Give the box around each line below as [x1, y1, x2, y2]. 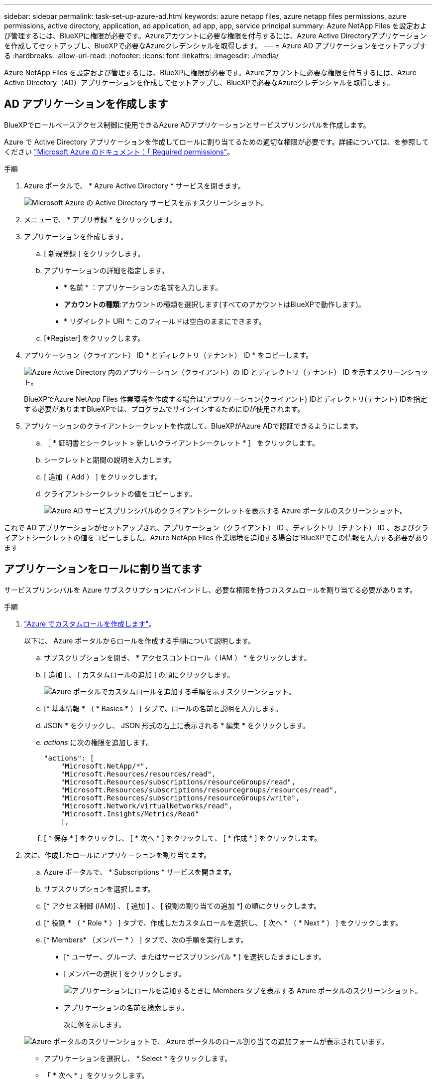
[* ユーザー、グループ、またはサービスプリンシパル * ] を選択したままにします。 [64, 952, 326, 961]
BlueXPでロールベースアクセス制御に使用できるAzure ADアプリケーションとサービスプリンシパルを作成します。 [4, 120, 370, 129]
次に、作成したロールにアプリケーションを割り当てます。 [24, 850, 211, 859]
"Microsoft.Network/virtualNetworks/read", [60, 801, 233, 810]
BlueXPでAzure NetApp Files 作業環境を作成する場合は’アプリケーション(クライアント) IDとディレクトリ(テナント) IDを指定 [24, 394, 428, 403]
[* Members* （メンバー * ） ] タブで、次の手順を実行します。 [44, 935, 248, 944]
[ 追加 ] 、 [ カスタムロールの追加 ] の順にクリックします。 [44, 670, 234, 679]
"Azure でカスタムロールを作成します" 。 [24, 619, 156, 628]
